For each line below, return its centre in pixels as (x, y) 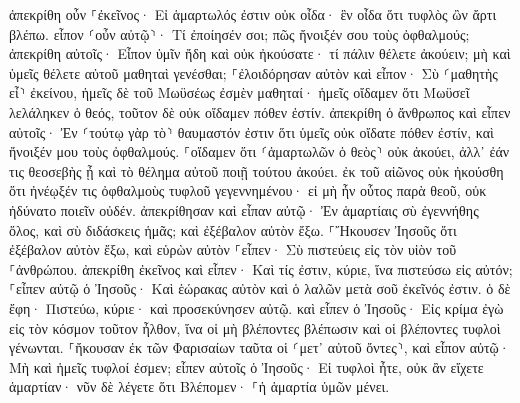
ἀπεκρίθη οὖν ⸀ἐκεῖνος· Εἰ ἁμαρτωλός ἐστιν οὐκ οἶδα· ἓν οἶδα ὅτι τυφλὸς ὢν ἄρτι (253, 14)
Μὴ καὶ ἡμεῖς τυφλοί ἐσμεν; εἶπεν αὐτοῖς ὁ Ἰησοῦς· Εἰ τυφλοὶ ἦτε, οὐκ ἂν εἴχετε (246, 366)
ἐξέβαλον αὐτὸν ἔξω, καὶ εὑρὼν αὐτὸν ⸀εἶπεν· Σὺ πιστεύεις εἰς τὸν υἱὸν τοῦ (233, 249)
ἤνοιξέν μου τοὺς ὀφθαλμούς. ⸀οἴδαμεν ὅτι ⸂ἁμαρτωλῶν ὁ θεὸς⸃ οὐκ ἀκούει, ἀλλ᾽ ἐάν (259, 151)
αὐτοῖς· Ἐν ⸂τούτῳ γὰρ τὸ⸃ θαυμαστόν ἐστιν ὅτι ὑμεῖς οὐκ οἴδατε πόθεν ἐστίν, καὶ (251, 131)
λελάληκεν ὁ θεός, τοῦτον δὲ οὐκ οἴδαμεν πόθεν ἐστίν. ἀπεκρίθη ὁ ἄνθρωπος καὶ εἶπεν (260, 111)
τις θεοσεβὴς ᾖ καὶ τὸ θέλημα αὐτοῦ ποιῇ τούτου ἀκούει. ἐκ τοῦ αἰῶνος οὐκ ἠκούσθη (256, 170)
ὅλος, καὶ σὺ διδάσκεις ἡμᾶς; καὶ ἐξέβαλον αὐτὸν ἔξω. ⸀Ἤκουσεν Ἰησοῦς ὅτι (233, 229)
